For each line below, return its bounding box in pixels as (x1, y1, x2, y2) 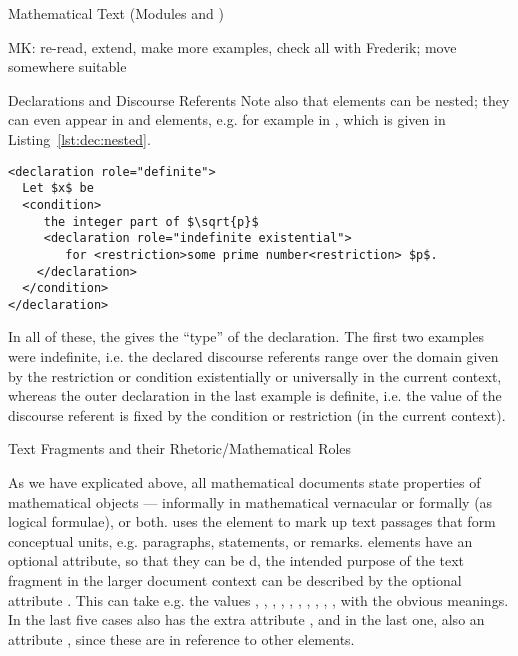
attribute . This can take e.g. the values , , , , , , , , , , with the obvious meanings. (8, 589, 509, 610)
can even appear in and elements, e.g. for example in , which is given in (8, 109, 446, 130)
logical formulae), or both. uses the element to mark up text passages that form (8, 511, 496, 532)
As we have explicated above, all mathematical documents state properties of (8, 472, 481, 493)
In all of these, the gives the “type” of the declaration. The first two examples (8, 326, 484, 347)
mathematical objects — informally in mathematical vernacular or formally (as (8, 491, 493, 512)
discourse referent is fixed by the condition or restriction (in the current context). (8, 404, 506, 425)
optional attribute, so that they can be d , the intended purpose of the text (8, 550, 465, 571)
